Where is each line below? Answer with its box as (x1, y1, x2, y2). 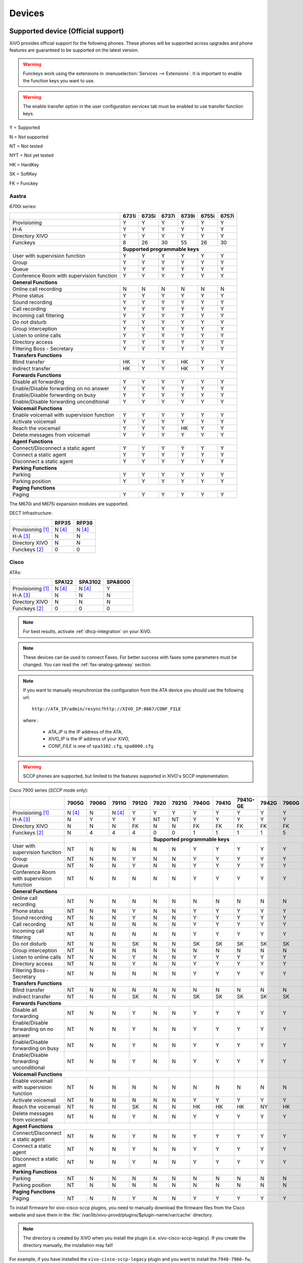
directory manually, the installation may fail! (23, 1242, 113, 1248)
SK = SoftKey (9, 171, 37, 177)
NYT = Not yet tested (9, 152, 54, 159)
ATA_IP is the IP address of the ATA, (48, 728, 123, 735)
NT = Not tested (9, 143, 43, 149)
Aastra (9, 192, 26, 200)
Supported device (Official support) (9, 27, 124, 35)
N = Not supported (9, 134, 49, 140)
